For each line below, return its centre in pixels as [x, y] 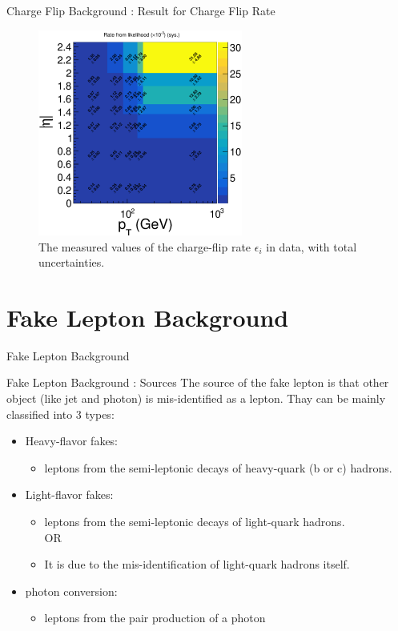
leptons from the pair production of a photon [155, 618]
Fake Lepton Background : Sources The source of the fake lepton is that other [198, 382]
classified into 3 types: [60, 414]
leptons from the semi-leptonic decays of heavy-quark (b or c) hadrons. [218, 467]
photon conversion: [71, 591]
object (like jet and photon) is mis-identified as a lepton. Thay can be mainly [196, 398]
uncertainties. [72, 262]
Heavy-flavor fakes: [72, 441]
